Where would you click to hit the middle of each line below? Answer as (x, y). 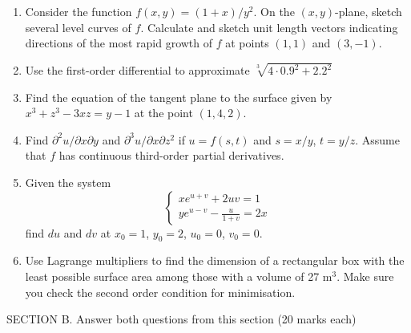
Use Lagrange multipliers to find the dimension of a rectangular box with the (215, 260)
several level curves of (78, 27)
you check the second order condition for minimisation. (160, 292)
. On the (274, 11)
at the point (163, 113)
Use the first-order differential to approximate (137, 70)
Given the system (68, 183)
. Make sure (365, 276)
